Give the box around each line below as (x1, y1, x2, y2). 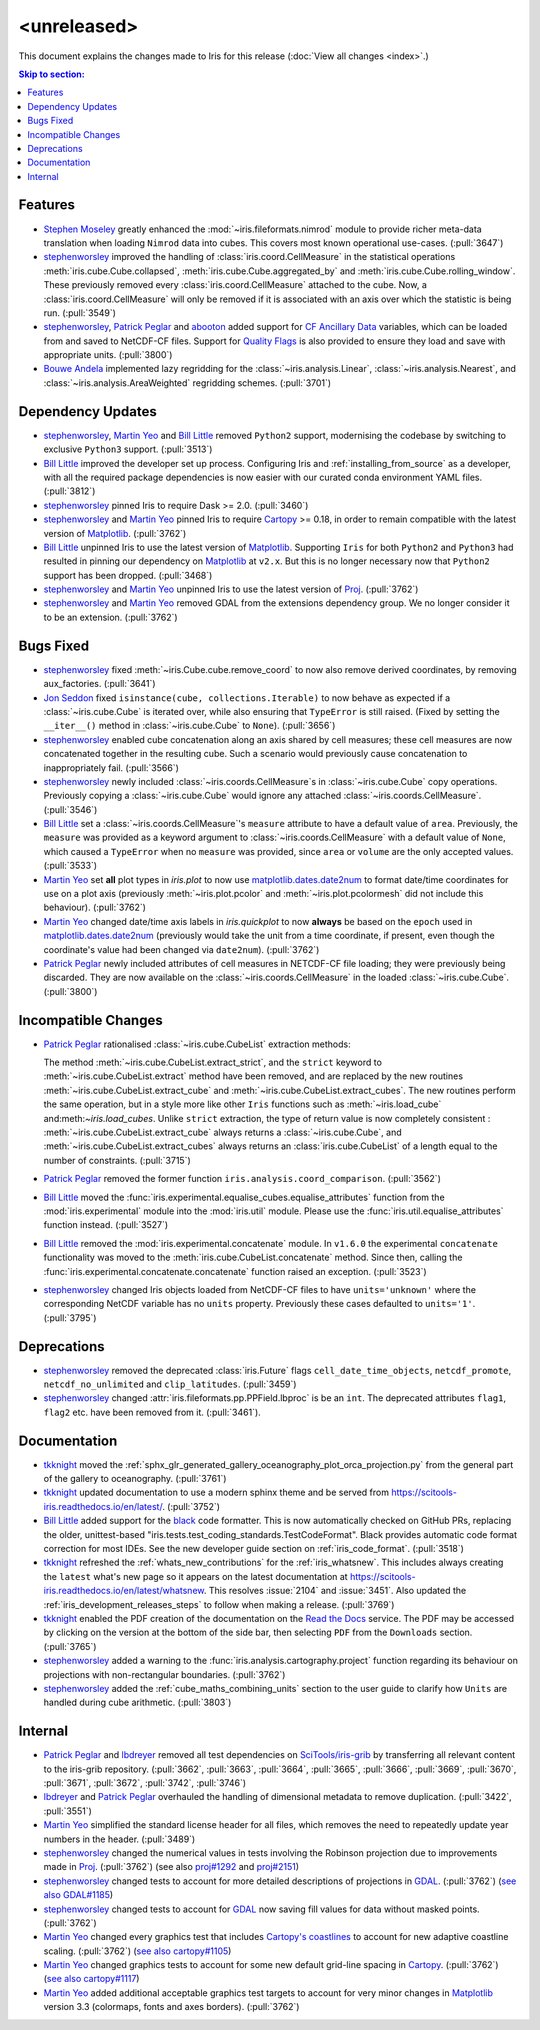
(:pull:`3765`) (43, 1640, 97, 1652)
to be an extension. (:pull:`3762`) (43, 611, 179, 623)
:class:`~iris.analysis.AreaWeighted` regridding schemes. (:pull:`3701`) (43, 376, 332, 389)
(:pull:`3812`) (43, 485, 96, 497)
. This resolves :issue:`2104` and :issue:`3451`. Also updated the (203, 1585, 467, 1597)
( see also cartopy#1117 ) (43, 1973, 140, 1985)
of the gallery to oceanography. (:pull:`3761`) (43, 1473, 227, 1485)
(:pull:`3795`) (43, 1311, 97, 1324)
